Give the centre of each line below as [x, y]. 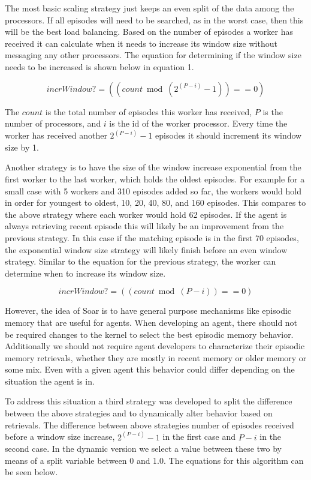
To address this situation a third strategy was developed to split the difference [149, 401]
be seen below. [31, 472]
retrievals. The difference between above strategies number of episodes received [150, 424]
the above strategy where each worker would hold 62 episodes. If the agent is [146, 214]
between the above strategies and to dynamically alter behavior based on [139, 413]
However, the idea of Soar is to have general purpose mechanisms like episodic [148, 310]
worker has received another [56, 135]
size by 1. [22, 147]
